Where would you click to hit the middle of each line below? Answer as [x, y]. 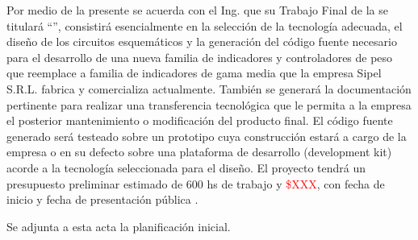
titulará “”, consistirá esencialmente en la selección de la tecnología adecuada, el [205, 25]
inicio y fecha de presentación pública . [102, 199]
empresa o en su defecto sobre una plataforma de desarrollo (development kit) [199, 152]
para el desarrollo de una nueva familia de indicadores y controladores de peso [200, 57]
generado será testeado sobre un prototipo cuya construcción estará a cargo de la [207, 136]
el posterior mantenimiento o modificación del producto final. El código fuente [200, 120]
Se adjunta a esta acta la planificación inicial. [119, 226]
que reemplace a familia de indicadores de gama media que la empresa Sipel [194, 73]
